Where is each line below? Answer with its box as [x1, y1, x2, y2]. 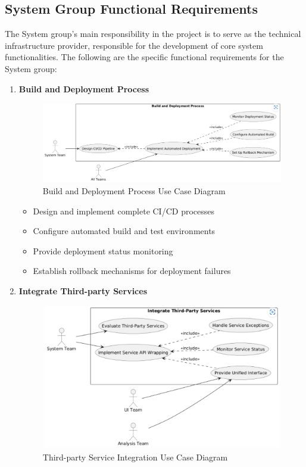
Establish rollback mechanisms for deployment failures [33, 264, 231, 277]
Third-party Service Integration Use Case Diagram [42, 450, 228, 463]
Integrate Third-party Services [18, 285, 147, 297]
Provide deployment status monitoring [33, 244, 173, 257]
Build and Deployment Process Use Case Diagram [42, 185, 226, 197]
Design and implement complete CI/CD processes [33, 204, 214, 217]
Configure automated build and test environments [33, 225, 216, 237]
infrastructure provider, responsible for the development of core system [5, 39, 263, 51]
